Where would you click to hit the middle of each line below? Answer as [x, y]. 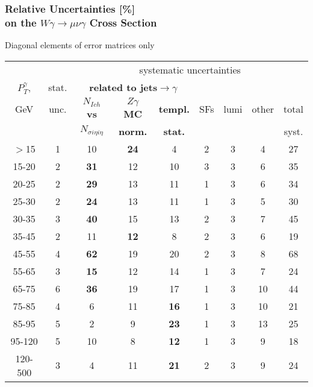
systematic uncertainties [190, 69]
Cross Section [123, 22]
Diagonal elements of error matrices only [80, 45]
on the [21, 22]
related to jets [123, 87]
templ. [174, 109]
